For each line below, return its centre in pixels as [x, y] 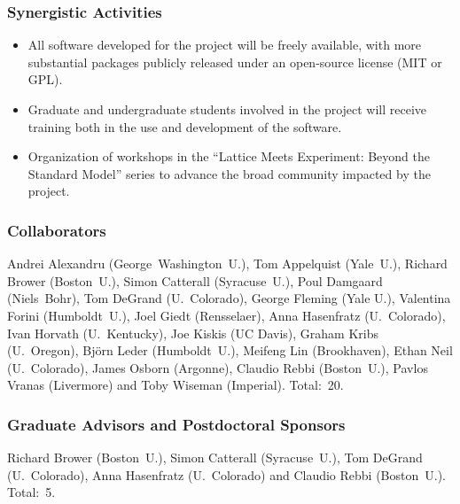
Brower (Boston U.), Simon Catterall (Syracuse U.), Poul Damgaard [195, 280]
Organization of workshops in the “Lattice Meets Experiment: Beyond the [229, 156]
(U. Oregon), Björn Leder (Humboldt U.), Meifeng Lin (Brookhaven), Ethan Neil [230, 350]
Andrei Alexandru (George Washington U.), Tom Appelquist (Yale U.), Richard [227, 264]
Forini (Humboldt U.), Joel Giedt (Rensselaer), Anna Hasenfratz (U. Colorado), [226, 315]
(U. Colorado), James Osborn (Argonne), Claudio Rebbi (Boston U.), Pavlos [218, 367]
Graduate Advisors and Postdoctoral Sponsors [176, 424]
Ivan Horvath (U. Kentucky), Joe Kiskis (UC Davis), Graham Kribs [193, 333]
